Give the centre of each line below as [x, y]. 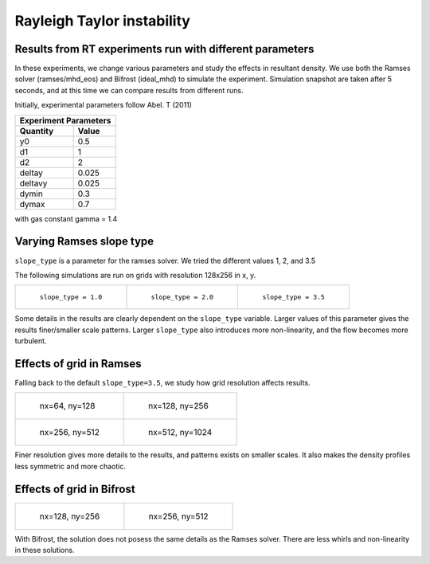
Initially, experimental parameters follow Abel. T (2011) [104, 105]
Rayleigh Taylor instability [103, 21]
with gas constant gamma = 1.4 [66, 218]
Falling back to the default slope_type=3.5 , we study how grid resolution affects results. [162, 383]
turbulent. [31, 341]
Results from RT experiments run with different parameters [164, 49]
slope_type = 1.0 [71, 298]
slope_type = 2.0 [182, 298]
